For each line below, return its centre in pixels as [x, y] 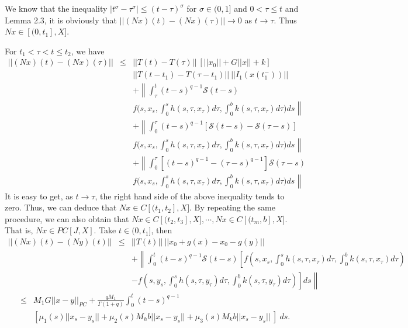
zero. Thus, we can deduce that [61, 207]
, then [162, 230]
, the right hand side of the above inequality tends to [190, 196]
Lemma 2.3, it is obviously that [61, 20]
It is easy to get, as [39, 196]
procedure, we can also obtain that [67, 218]
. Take [105, 230]
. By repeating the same [232, 207]
